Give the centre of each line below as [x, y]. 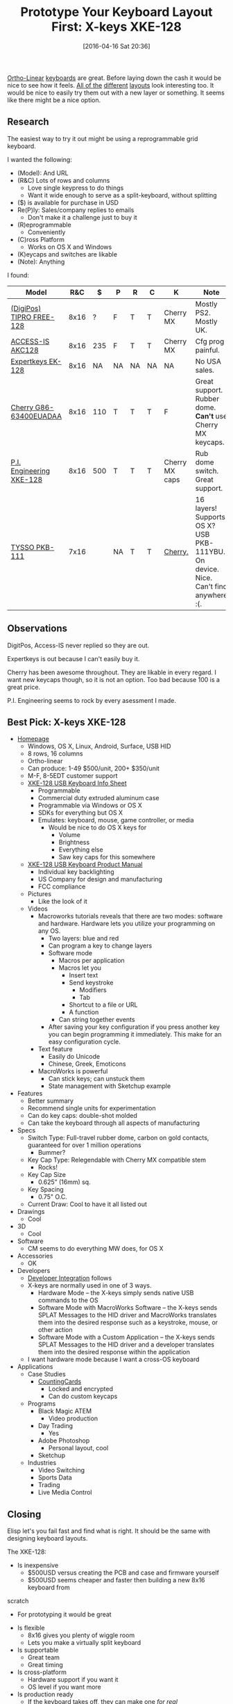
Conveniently [46, 232]
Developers [34, 1271]
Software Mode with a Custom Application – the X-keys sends [126, 1337]
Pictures [40, 894]
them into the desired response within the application [114, 1352]
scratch [18, 1601]
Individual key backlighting [76, 872]
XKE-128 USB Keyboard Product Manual [85, 865]
